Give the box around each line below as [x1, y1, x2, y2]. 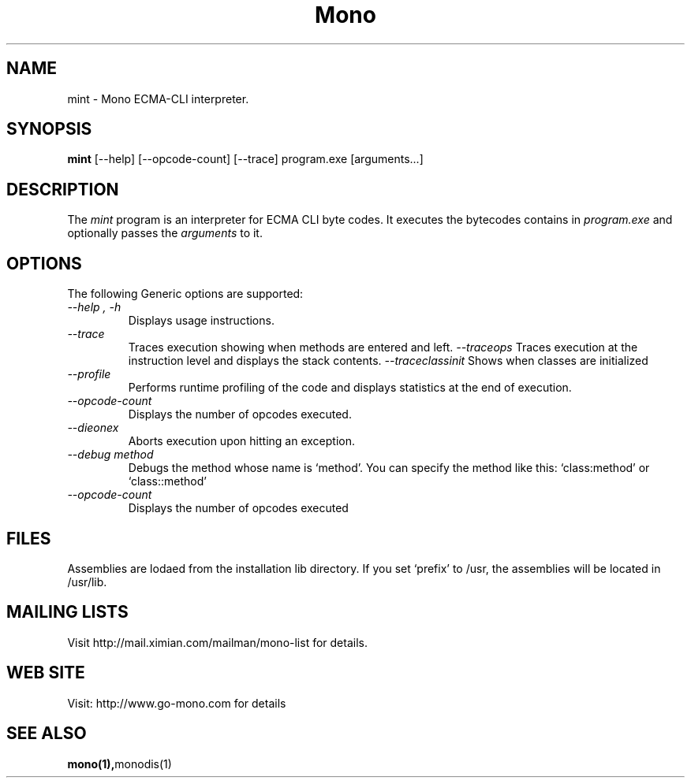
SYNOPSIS [6, 119, 92, 139]
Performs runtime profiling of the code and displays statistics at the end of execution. [128, 381, 572, 395]
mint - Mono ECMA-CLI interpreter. [67, 91, 249, 106]
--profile [67, 367, 111, 381]
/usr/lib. [67, 574, 107, 589]
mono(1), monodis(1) [67, 756, 172, 771]
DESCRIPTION [6, 179, 119, 199]
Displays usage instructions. [128, 314, 275, 328]
